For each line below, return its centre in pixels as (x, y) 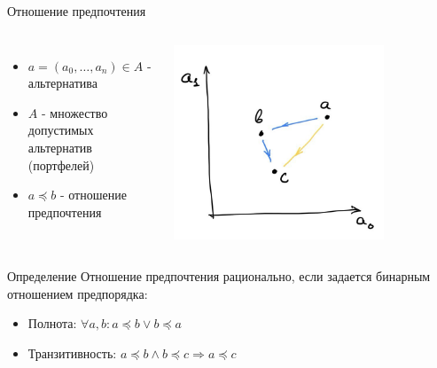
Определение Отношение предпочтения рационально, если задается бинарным (219, 276)
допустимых (61, 130)
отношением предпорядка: (78, 293)
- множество (74, 112)
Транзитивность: (72, 353)
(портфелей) (61, 164)
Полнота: (52, 323)
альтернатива (62, 83)
